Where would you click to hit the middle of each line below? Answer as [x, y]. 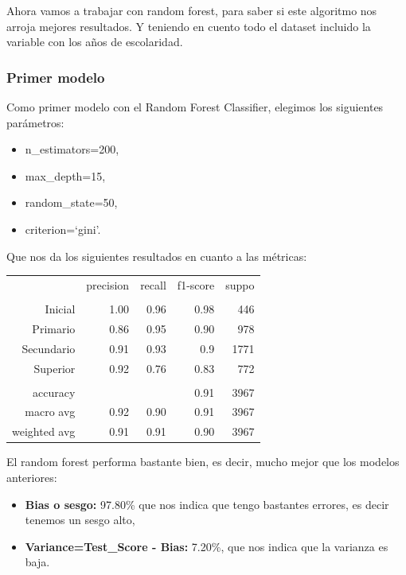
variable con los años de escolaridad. [95, 42]
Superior [55, 368]
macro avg [50, 412]
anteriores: [32, 477]
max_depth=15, [65, 175]
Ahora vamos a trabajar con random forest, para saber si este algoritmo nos [192, 10]
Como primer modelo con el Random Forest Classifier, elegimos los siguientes [195, 107]
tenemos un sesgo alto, [80, 520]
